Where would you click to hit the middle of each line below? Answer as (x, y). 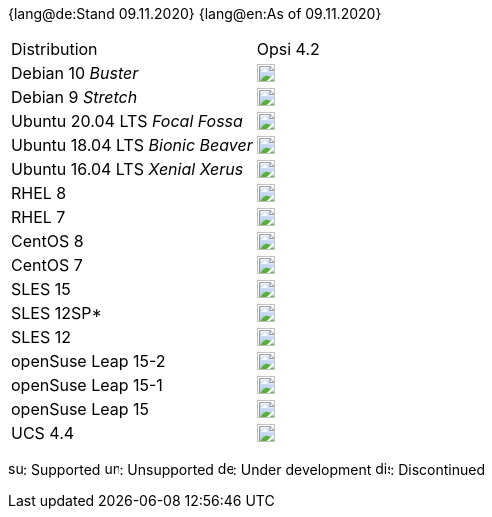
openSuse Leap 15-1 (87, 385)
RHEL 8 (39, 193)
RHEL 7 (38, 217)
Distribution (54, 49)
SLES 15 (41, 289)
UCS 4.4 (43, 433)
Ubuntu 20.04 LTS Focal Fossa (127, 121)
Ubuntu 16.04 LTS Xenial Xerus (127, 169)
